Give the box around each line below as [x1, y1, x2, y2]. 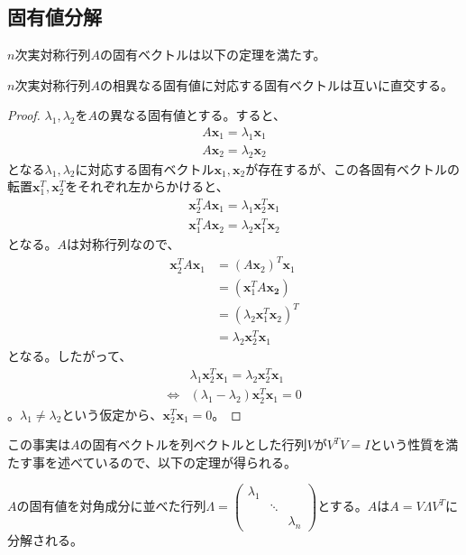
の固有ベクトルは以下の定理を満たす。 [99, 45, 326, 64]
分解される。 [7, 531, 83, 550]
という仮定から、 [61, 404, 163, 423]
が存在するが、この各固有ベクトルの [245, 159, 460, 178]
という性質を [370, 435, 446, 454]
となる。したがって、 [7, 347, 132, 365]
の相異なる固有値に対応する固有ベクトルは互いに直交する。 [99, 75, 453, 94]
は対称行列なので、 [67, 235, 180, 254]
